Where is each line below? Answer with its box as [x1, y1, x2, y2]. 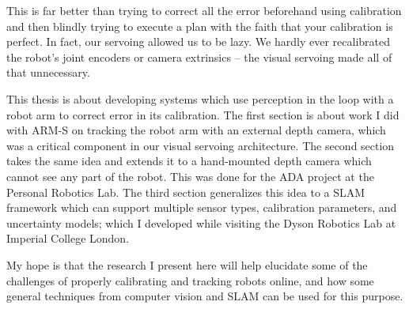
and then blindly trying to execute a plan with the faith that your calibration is [6, 17, 393, 34]
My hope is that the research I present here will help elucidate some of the [6, 256, 368, 273]
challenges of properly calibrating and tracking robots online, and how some [6, 272, 374, 288]
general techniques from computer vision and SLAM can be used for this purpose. [6, 288, 403, 304]
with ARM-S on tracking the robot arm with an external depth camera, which [6, 122, 386, 138]
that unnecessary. [6, 64, 90, 81]
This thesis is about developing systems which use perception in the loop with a [6, 90, 394, 107]
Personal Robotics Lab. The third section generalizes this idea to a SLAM [6, 183, 365, 200]
